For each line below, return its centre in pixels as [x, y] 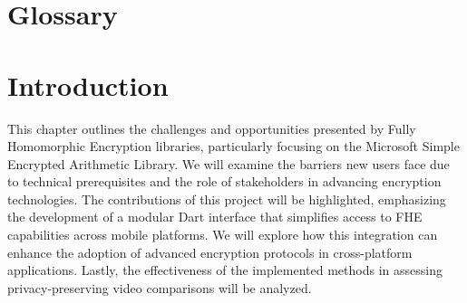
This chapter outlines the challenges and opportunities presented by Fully [212, 128]
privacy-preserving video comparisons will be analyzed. [160, 287]
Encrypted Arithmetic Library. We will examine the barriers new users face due [229, 163]
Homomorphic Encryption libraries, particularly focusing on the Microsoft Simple [233, 146]
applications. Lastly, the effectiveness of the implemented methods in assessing [225, 270]
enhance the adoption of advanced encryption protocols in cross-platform [210, 252]
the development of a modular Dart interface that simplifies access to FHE [215, 217]
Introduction [88, 85]
